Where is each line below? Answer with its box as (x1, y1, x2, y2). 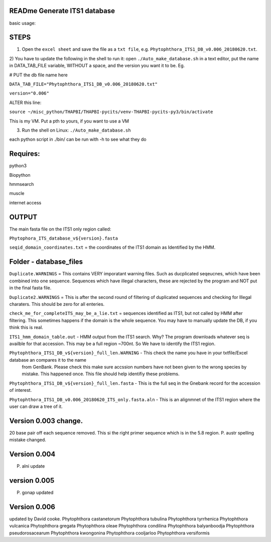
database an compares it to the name (9, 357, 87, 363)
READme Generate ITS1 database (9, 7, 115, 15)
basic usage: (9, 20, 36, 26)
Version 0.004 (9, 450, 56, 459)
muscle (9, 190, 25, 196)
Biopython (9, 172, 31, 178)
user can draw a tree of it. (9, 403, 63, 409)
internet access (9, 199, 42, 205)
